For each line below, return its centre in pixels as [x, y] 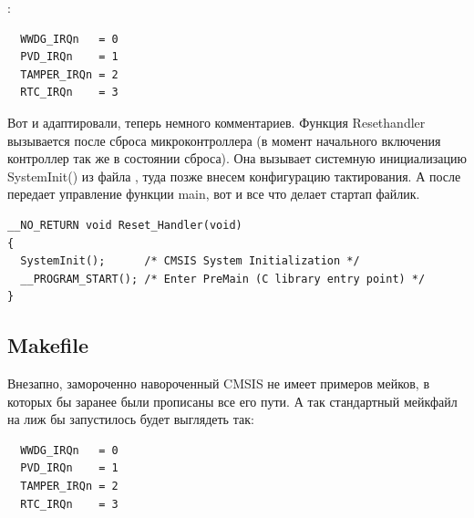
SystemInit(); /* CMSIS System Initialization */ [190, 261]
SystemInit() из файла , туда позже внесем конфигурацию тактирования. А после [234, 176]
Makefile [48, 345]
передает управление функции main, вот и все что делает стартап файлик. [214, 194]
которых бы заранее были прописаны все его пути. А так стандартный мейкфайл [232, 401]
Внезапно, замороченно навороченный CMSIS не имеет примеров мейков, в [219, 383]
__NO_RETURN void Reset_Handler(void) [125, 225]
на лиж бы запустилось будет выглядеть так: [131, 419]
